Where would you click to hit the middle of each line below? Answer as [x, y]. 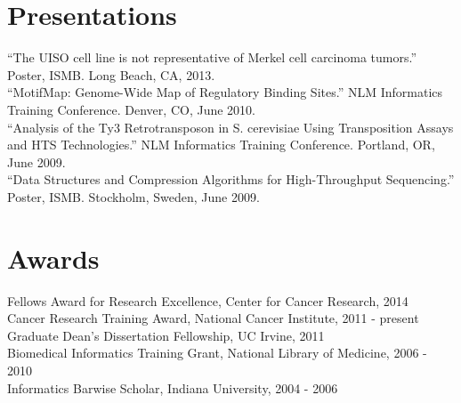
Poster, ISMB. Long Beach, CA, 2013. [111, 74]
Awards [53, 258]
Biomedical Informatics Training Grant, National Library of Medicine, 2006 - [217, 353]
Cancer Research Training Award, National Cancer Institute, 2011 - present [213, 318]
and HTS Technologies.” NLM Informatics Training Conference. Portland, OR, [221, 145]
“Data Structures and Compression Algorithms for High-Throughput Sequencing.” [231, 179]
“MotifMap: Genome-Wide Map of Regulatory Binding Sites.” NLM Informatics [225, 92]
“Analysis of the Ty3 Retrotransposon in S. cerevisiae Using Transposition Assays [230, 127]
